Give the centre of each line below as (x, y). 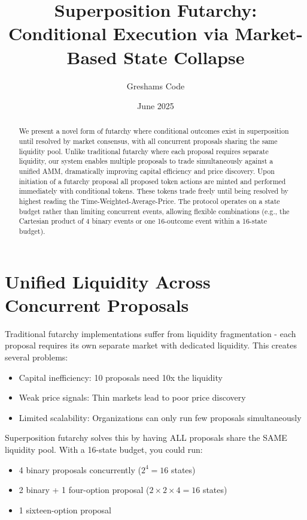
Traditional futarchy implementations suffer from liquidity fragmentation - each (151, 333)
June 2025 (156, 106)
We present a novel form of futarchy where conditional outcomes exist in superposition (154, 131)
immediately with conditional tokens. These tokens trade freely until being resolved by (153, 191)
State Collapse (184, 57)
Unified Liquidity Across (108, 281)
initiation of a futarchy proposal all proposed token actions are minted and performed (152, 181)
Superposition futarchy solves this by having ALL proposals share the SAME (146, 438)
